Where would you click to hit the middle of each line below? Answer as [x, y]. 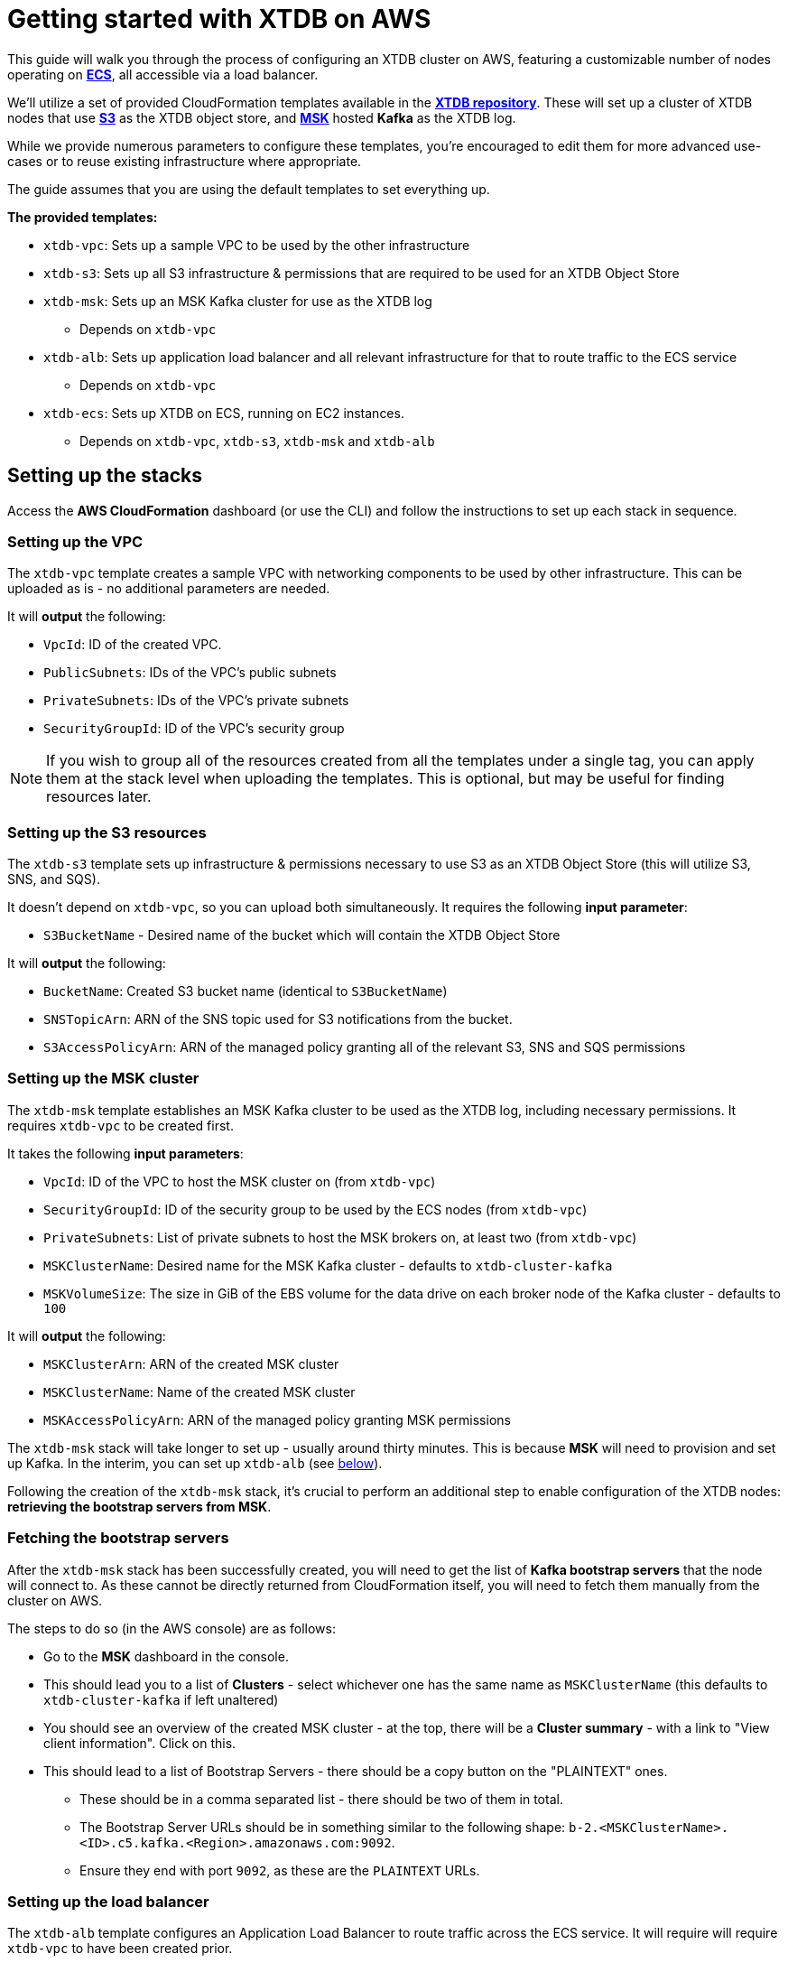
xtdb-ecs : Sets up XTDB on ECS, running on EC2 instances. [224, 413]
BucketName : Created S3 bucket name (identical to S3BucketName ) [246, 991]
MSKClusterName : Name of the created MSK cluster [199, 1391]
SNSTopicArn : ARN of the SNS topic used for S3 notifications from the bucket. [278, 1019]
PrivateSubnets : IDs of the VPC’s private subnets [196, 701]
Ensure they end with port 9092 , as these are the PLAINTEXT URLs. [280, 1870]
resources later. [99, 797]
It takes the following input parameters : [125, 1153]
